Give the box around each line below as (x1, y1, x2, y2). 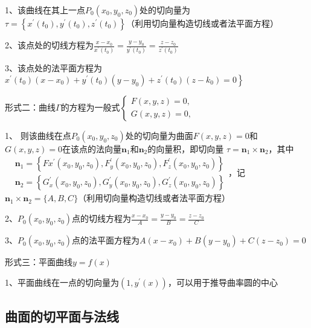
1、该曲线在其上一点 (5, 4, 85, 16)
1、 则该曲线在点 (5, 129, 71, 141)
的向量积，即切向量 (147, 142, 224, 155)
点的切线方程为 (72, 212, 132, 225)
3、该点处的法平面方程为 (5, 62, 102, 74)
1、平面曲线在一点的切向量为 (5, 275, 119, 288)
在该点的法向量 (62, 142, 122, 155)
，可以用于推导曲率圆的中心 (167, 275, 278, 288)
